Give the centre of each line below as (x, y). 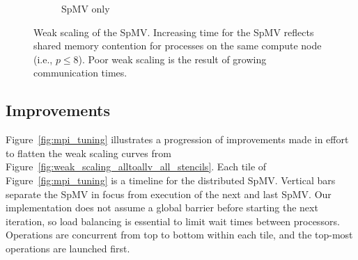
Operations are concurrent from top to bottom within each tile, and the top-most (179, 235)
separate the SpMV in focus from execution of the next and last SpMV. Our (169, 194)
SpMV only (86, 8)
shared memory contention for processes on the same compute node (178, 46)
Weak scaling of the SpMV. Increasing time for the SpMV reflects (174, 32)
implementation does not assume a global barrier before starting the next (162, 208)
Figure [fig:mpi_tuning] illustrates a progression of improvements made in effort (177, 139)
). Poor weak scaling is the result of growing (172, 59)
